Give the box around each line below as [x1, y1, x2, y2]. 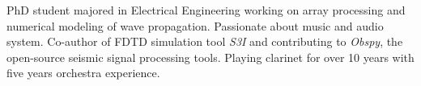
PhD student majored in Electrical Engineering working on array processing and [6, 2, 406, 18]
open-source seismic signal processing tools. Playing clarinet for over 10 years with [6, 48, 415, 65]
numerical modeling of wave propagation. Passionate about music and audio [6, 17, 384, 34]
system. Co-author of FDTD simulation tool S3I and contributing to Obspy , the [6, 33, 403, 50]
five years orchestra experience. [6, 64, 160, 81]
